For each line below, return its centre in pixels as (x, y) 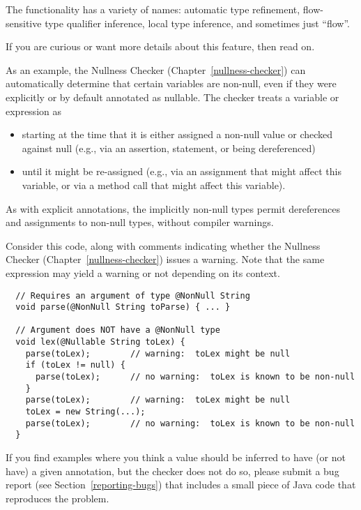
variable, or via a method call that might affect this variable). (154, 185)
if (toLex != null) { (75, 365)
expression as (33, 111)
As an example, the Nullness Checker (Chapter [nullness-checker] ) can (156, 69)
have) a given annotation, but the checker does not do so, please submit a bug (172, 471)
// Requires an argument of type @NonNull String (133, 295)
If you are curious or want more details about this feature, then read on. (160, 46)
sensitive (24, 23)
